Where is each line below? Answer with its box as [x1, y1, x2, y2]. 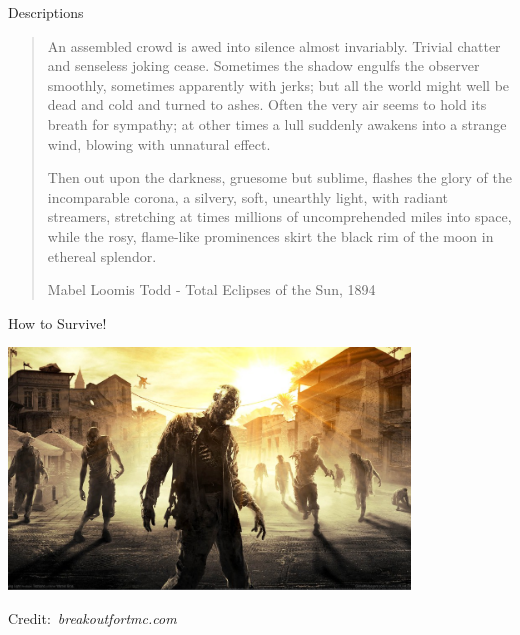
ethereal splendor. [47, 245, 157, 266]
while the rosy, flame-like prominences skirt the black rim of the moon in [47, 225, 494, 246]
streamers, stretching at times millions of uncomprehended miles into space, [47, 206, 512, 227]
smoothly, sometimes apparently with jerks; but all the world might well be [47, 74, 510, 95]
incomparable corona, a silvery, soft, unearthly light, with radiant [47, 186, 448, 207]
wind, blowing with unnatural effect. [47, 133, 271, 154]
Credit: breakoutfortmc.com [8, 607, 177, 628]
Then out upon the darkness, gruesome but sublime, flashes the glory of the [47, 167, 512, 188]
